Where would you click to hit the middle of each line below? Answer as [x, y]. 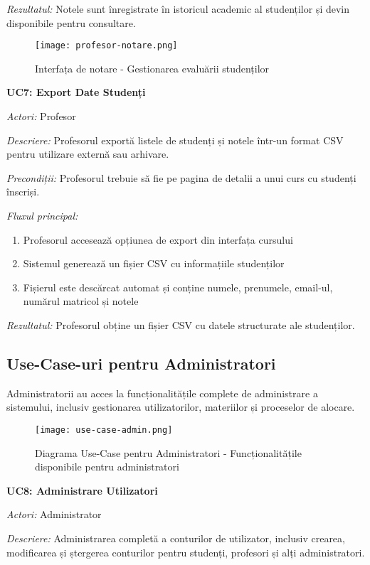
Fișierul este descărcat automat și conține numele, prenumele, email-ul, [178, 287]
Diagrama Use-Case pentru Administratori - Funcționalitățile [168, 452]
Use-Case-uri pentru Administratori [141, 363]
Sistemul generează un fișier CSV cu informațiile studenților [154, 263]
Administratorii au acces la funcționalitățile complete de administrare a [162, 393]
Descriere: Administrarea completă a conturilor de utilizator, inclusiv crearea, [176, 538]
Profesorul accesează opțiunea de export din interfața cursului [158, 239]
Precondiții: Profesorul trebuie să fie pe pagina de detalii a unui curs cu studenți [181, 177]
